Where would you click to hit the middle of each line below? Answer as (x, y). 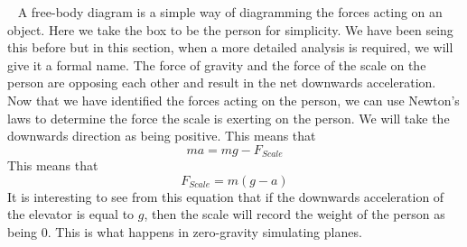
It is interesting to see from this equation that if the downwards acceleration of (226, 196)
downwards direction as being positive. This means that (162, 136)
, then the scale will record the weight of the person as (294, 214)
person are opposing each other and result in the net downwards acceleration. (222, 82)
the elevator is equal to (71, 214)
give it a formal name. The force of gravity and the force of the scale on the (217, 64)
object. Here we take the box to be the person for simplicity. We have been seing (230, 29)
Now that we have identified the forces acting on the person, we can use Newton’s (233, 100)
